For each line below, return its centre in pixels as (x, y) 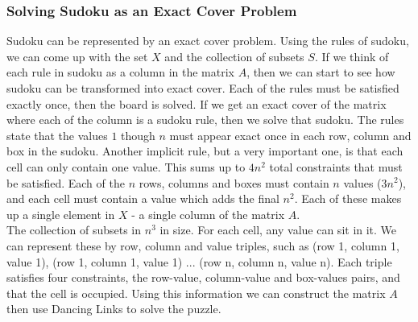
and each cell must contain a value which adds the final (143, 198)
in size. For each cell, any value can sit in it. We (278, 230)
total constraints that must (336, 166)
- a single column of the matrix (208, 214)
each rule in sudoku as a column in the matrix (120, 72)
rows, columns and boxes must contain (234, 182)
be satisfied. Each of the (66, 182)
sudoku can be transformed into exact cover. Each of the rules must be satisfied (203, 88)
